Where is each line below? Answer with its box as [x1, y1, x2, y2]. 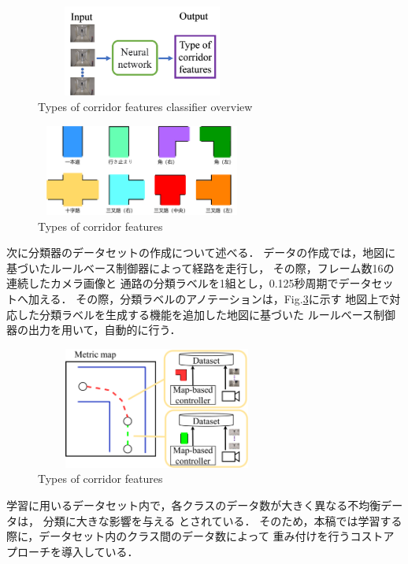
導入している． [61, 543, 139, 559]
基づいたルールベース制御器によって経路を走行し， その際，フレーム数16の [6, 259, 395, 276]
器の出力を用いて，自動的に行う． [6, 321, 181, 338]
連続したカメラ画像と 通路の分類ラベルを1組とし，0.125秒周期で [6, 275, 339, 291]
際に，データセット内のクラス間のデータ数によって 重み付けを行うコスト [6, 528, 384, 544]
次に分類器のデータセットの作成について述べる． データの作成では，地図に [6, 244, 396, 261]
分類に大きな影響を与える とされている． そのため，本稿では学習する [43, 512, 402, 529]
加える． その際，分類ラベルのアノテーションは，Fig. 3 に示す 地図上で [28, 290, 390, 306]
